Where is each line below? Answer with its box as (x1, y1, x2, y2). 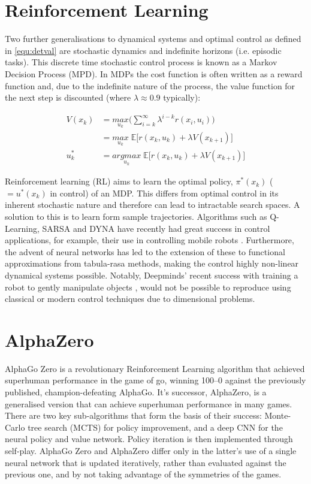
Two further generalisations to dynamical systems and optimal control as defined (5, 32, 301, 45)
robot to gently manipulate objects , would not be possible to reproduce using (5, 280, 291, 293)
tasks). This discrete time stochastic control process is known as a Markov (5, 56, 277, 68)
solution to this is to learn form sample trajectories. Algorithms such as (5, 210, 267, 222)
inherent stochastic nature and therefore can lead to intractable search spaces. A (5, 198, 300, 211)
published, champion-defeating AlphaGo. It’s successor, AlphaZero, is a (5, 386, 267, 398)
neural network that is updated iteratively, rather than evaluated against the (5, 456, 286, 468)
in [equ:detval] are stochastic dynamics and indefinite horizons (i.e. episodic (5, 44, 282, 56)
